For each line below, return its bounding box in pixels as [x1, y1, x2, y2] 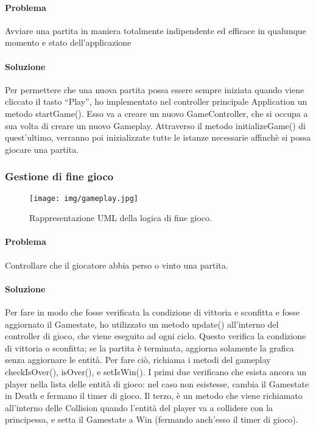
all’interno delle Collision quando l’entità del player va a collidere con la [5, 401, 273, 414]
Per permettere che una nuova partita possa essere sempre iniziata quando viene [5, 83, 304, 96]
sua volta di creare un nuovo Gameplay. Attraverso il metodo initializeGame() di [5, 119, 306, 132]
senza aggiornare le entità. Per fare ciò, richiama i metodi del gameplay [5, 353, 271, 366]
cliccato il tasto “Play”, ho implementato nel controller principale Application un [5, 95, 307, 108]
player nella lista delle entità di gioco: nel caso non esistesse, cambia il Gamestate [5, 377, 309, 390]
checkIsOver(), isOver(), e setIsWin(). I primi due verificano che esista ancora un [5, 365, 307, 378]
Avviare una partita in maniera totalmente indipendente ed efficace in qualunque [5, 24, 306, 37]
